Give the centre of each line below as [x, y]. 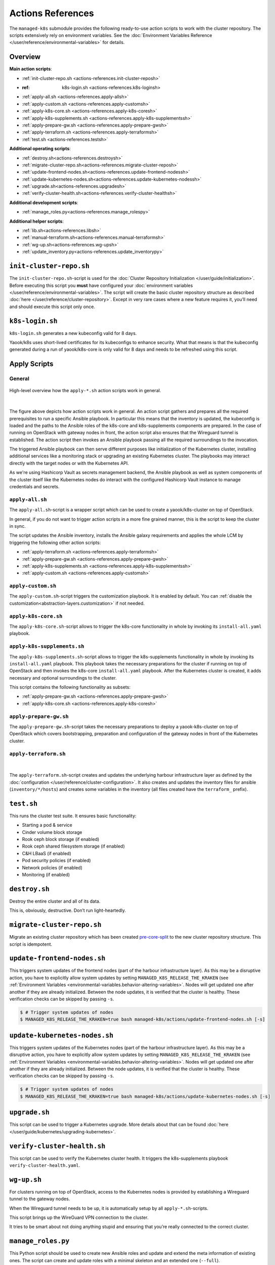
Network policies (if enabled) [52, 867]
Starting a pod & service [47, 825]
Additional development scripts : [44, 202]
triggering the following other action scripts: [55, 542]
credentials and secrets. [35, 487]
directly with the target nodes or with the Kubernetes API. [69, 463]
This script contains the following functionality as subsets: [70, 687]
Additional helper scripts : [37, 221]
